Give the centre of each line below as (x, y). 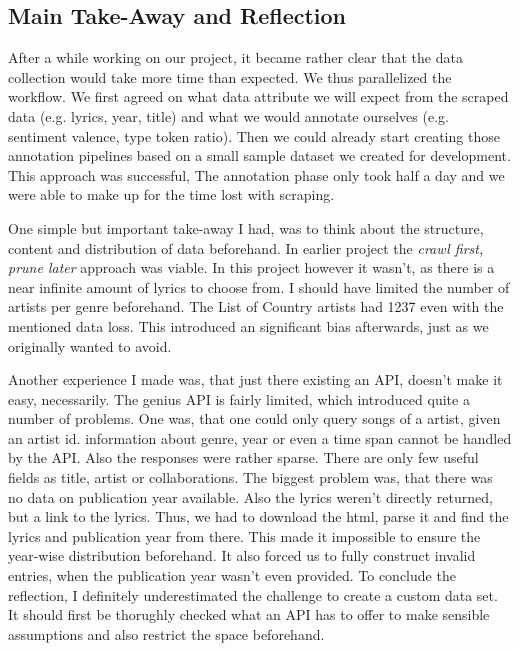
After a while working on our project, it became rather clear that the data (235, 57)
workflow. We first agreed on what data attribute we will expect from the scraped (258, 96)
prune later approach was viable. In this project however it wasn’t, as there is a (251, 267)
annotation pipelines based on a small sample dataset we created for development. (259, 155)
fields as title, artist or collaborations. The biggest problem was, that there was (250, 477)
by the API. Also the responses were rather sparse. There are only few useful (243, 457)
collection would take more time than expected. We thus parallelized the (230, 76)
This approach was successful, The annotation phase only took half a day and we (256, 174)
